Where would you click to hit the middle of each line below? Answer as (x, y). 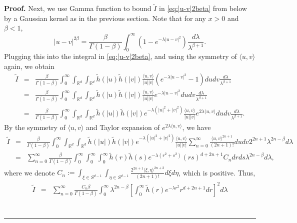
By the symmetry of (35, 127)
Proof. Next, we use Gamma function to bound (78, 8)
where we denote (29, 172)
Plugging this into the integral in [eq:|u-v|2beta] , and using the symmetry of (120, 56)
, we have (196, 127)
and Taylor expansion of (123, 127)
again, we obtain (29, 66)
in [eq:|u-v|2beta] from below (203, 8)
